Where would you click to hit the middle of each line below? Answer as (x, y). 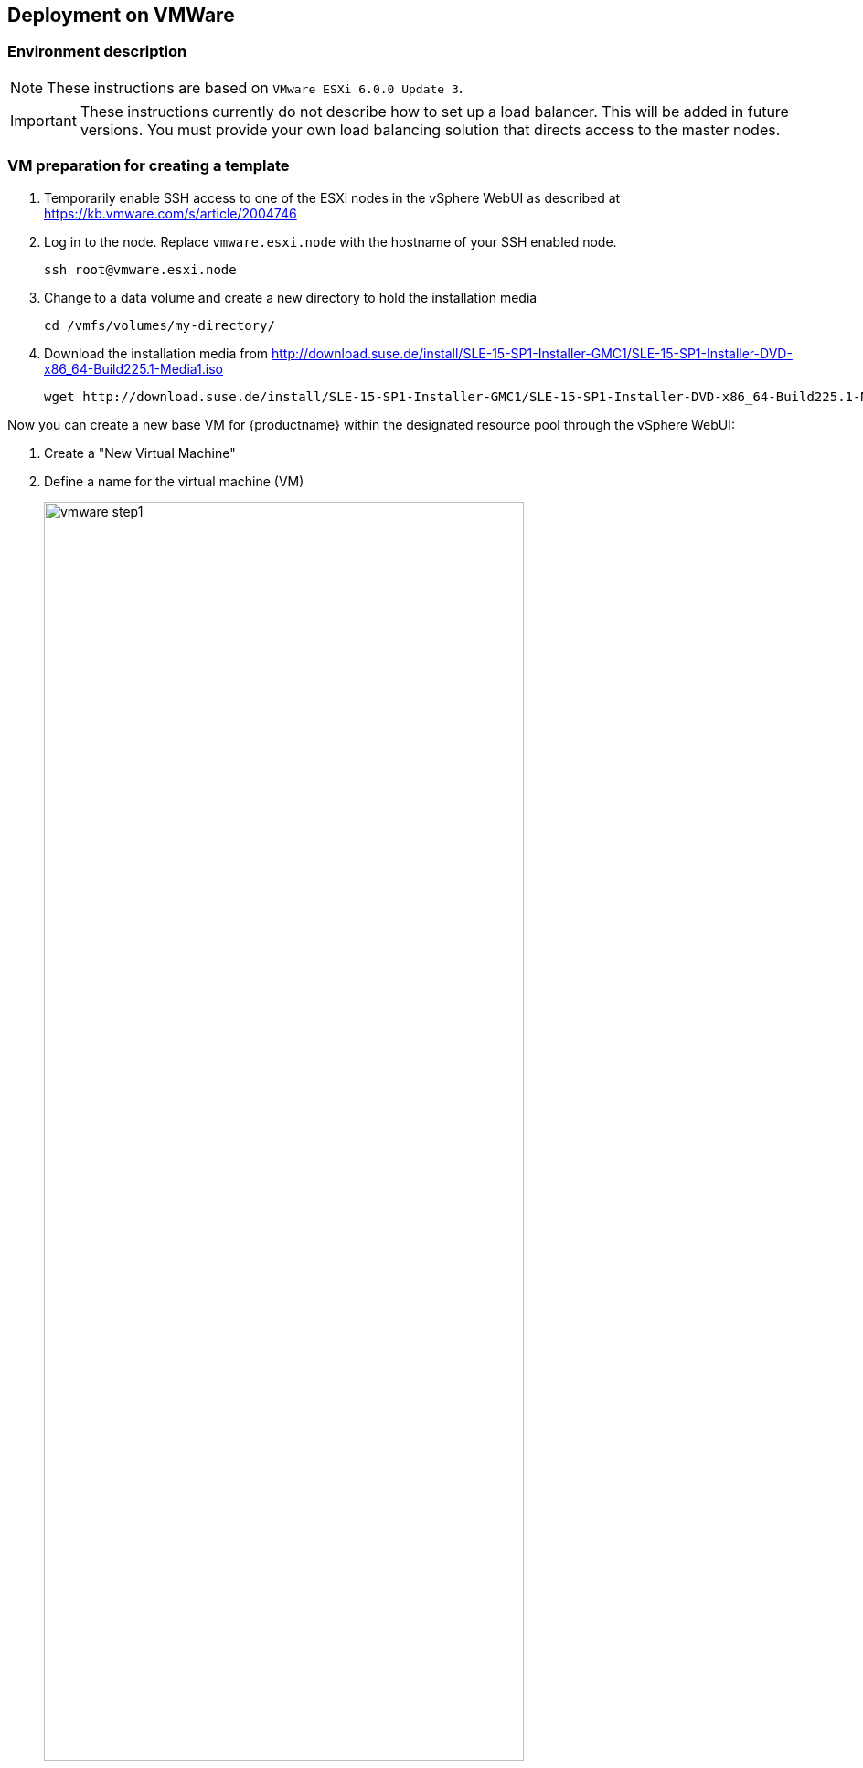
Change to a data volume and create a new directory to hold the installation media (291, 297)
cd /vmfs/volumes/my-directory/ (160, 325)
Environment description (97, 52)
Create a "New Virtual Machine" (140, 453)
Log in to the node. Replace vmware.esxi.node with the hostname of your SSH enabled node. (330, 241)
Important (43, 120)
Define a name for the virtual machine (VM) (174, 481)
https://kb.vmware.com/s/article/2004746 (170, 213)
